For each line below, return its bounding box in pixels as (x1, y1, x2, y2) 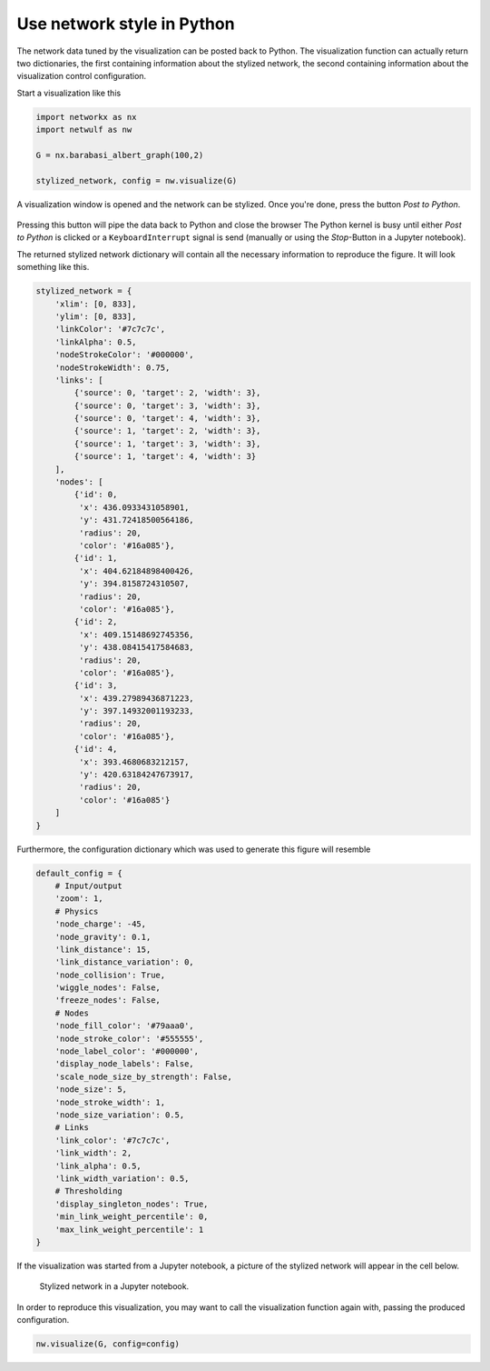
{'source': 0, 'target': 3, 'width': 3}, (73, 400, 261, 411)
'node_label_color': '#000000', (54, 1046, 200, 1056)
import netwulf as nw (35, 125, 132, 135)
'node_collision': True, (54, 969, 166, 980)
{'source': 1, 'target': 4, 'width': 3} (73, 451, 257, 462)
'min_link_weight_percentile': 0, (54, 1212, 209, 1222)
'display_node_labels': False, (54, 1059, 194, 1069)
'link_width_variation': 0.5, (54, 1173, 190, 1184)
